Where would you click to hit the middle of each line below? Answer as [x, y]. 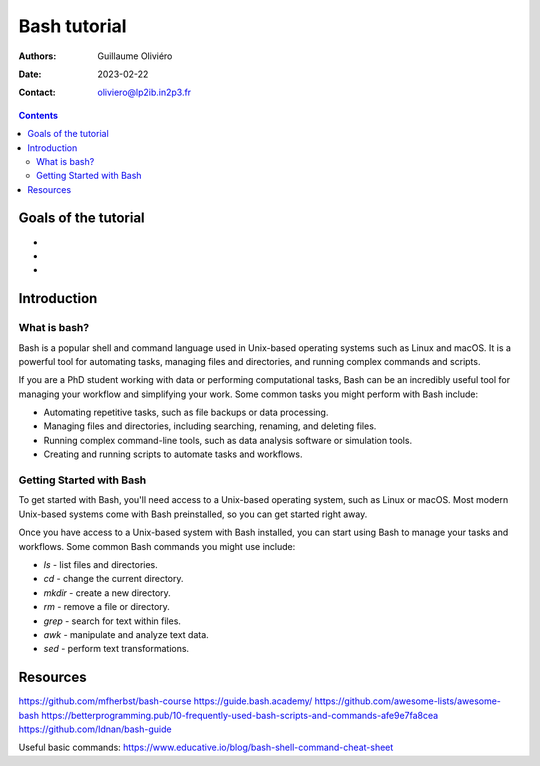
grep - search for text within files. [112, 621]
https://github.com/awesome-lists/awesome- [408, 701]
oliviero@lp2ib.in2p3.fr [144, 92]
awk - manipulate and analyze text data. [126, 634]
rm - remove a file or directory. [106, 607]
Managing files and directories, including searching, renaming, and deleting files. [210, 426]
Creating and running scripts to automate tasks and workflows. [173, 454]
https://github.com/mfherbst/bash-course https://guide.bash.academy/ [165, 701]
